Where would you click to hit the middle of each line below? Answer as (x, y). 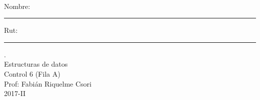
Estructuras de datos (36, 64)
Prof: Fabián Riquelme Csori (48, 83)
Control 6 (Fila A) (32, 73)
